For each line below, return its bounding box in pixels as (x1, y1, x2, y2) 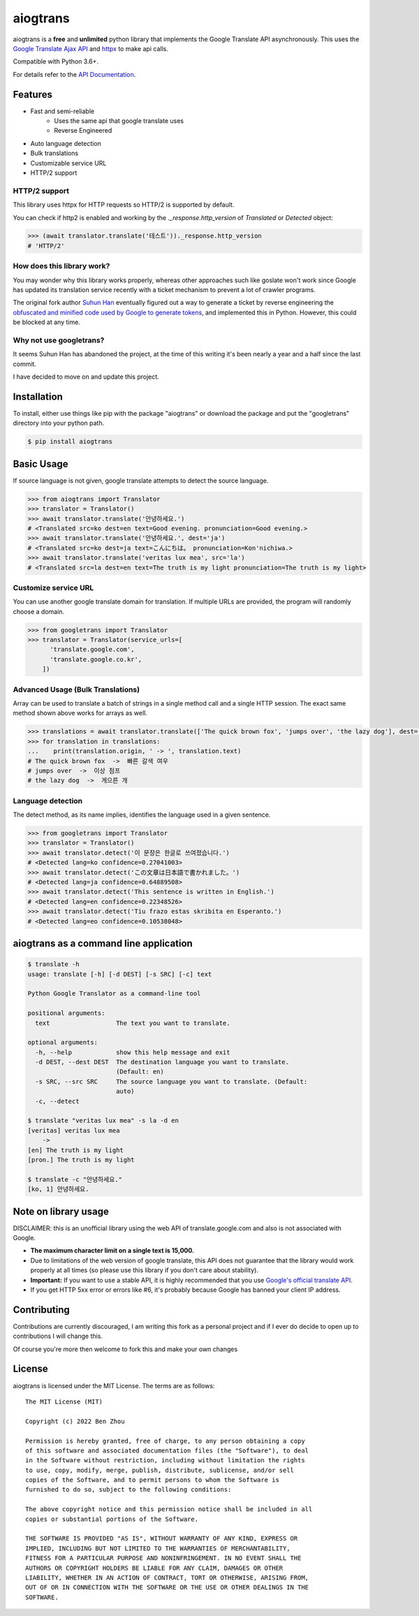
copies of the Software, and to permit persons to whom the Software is (25, 1476, 279, 1484)
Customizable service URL (30, 159, 107, 167)
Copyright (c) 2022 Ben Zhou (25, 1417, 125, 1425)
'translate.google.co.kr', (50, 655, 142, 663)
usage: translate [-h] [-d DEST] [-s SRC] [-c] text (27, 970, 212, 978)
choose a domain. (13, 607, 65, 616)
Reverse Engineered (54, 126, 112, 135)
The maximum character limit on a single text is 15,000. (30, 1246, 195, 1255)
